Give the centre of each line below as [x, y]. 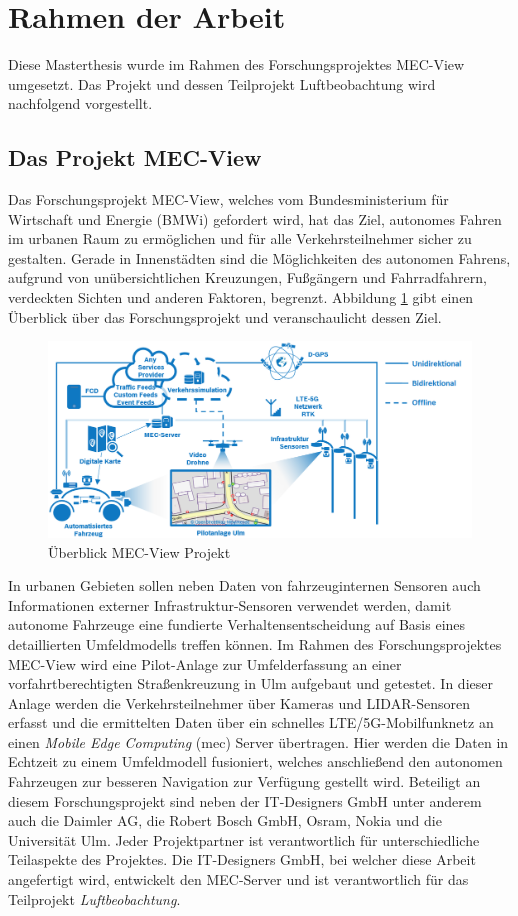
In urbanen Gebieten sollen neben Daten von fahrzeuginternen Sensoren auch [244, 585]
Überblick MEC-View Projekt [139, 551]
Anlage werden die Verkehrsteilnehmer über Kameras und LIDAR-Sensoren [239, 702]
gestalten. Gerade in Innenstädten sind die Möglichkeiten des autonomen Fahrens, [259, 257]
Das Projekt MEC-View [135, 157]
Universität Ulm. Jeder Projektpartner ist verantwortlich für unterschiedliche [244, 839]
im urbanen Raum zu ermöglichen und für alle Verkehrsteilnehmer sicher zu [240, 238]
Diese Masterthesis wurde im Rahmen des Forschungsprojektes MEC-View [236, 64]
